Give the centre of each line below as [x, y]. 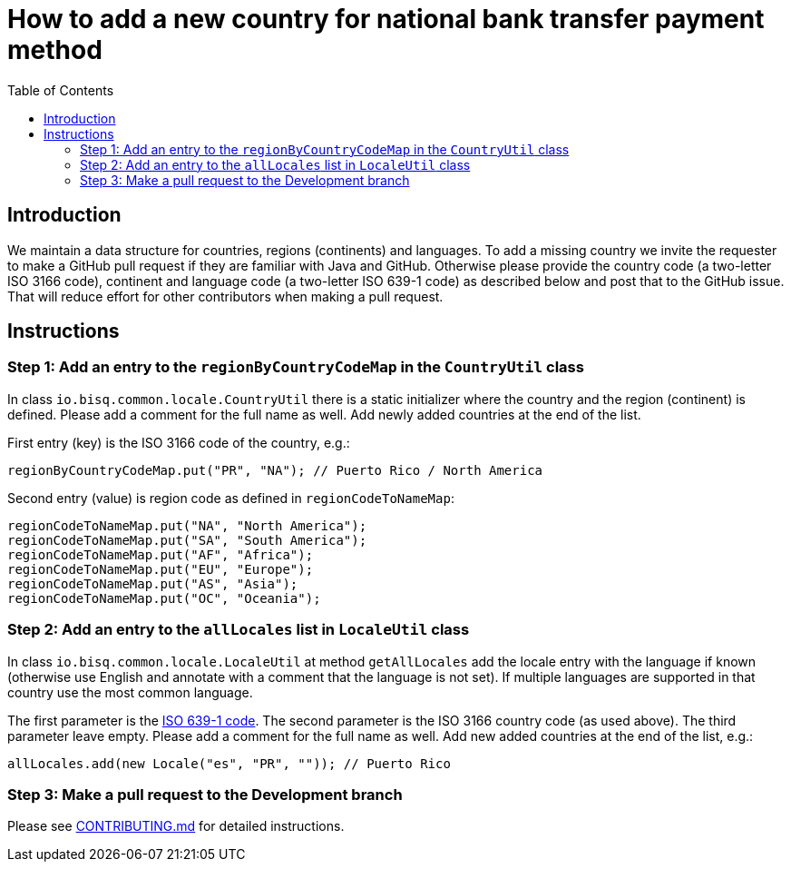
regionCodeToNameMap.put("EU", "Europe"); [161, 569]
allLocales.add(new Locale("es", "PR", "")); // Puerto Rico [229, 763]
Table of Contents [61, 90]
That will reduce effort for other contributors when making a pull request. [225, 296]
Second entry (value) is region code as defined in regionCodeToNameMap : [231, 498]
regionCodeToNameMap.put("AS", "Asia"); [153, 583]
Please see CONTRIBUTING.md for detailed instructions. [176, 826]
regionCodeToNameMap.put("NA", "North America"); [187, 525]
